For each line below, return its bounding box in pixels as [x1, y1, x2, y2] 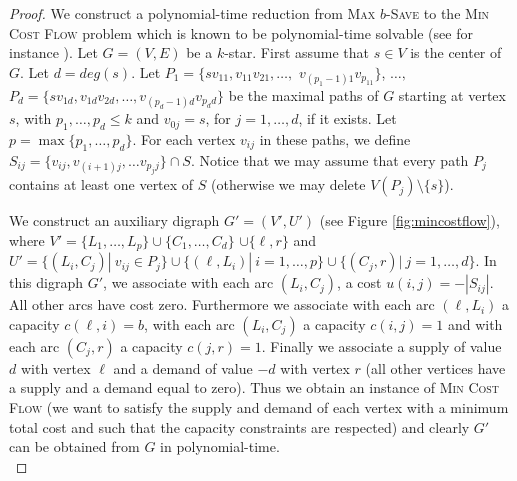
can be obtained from [9, 436, 140, 457]
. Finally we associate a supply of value [261, 335, 502, 356]
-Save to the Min [386, 3, 489, 23]
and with [447, 313, 503, 334]
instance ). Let [9, 42, 98, 63]
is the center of [410, 42, 502, 63]
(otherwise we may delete [211, 174, 366, 195]
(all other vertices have [365, 357, 506, 378]
